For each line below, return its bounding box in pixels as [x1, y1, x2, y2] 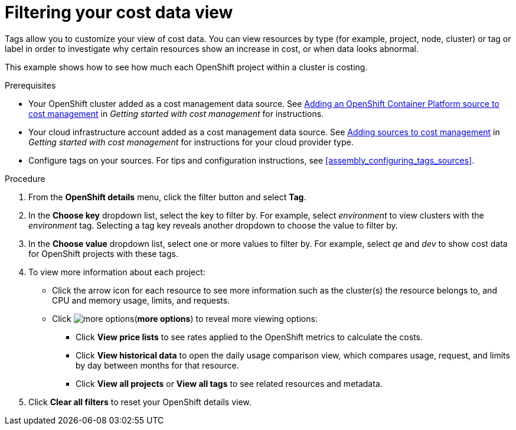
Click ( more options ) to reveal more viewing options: [52, 313, 318, 324]
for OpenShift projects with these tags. [28, 248, 178, 259]
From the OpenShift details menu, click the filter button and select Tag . [28, 191, 306, 202]
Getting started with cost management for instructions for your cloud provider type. [28, 136, 354, 147]
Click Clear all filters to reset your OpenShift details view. [28, 396, 252, 407]
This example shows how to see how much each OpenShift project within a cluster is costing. [5, 61, 368, 72]
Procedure [5, 173, 45, 184]
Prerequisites [5, 80, 56, 90]
